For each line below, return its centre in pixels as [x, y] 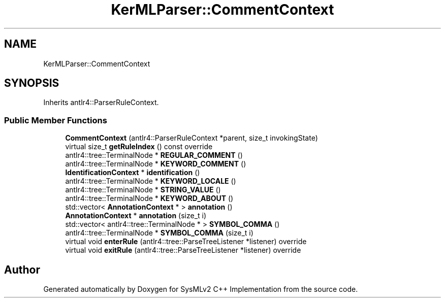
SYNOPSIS [32, 83]
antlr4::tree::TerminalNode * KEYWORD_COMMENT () [156, 164]
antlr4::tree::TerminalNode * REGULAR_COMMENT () [154, 155]
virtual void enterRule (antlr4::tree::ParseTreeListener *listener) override [186, 242]
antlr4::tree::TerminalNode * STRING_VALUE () [143, 190]
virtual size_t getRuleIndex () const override [139, 147]
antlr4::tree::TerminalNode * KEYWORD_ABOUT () [149, 198]
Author [22, 270]
